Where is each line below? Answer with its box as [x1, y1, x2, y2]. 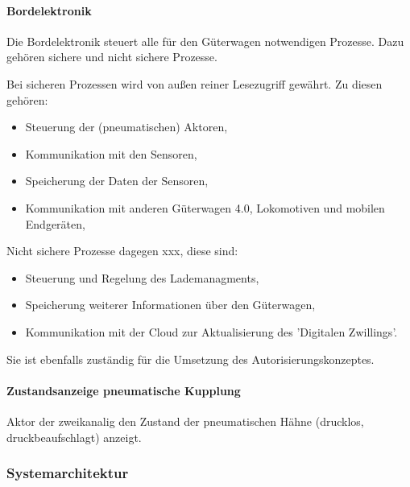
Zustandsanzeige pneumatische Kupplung [6, 382, 241, 398]
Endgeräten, [25, 215, 85, 232]
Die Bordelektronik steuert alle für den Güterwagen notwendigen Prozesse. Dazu [6, 32, 404, 49]
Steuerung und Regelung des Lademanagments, [25, 269, 259, 286]
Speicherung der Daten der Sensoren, [25, 172, 209, 189]
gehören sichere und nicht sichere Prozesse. [6, 48, 217, 65]
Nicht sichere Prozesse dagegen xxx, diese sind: [6, 242, 238, 259]
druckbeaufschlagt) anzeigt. [6, 428, 142, 445]
